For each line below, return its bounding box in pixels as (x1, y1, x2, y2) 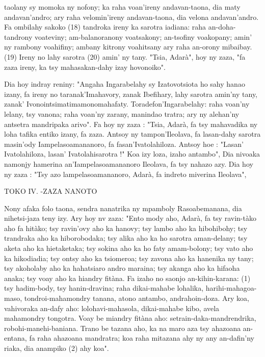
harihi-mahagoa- (205, 283, 257, 293)
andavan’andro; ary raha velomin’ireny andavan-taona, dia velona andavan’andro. (4, 11, 259, 22)
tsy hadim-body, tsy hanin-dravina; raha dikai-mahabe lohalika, (4, 283, 204, 293)
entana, (4, 333, 27, 343)
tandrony (4, 31, 33, 42)
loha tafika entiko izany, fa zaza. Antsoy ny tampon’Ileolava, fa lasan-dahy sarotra (4, 129, 261, 139)
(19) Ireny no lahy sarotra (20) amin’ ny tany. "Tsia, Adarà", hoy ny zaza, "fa (4, 51, 246, 62)
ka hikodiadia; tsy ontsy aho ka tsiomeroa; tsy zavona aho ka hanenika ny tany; (4, 252, 254, 263)
